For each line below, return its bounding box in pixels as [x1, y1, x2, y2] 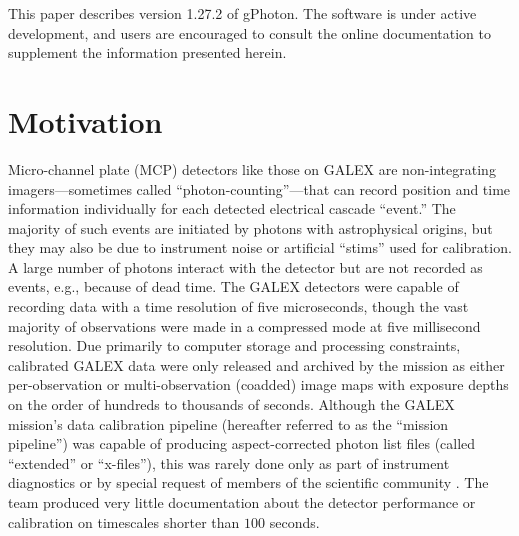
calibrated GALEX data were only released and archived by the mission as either [8, 354, 505, 375]
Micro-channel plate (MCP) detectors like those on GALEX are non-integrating [8, 158, 496, 179]
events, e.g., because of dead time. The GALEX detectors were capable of [8, 276, 459, 297]
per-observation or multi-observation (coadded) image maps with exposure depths [8, 374, 509, 395]
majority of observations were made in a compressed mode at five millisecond [8, 315, 481, 336]
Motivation [8, 100, 163, 141]
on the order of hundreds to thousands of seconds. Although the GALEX [8, 394, 455, 415]
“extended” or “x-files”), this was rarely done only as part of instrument [8, 452, 450, 473]
